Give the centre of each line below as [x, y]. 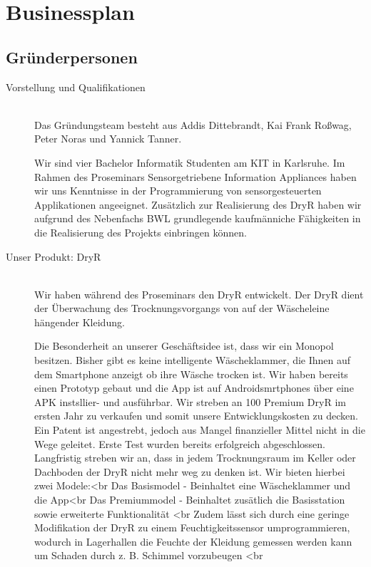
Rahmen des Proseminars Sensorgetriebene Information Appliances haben [195, 176]
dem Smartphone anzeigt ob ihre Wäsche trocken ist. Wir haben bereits [191, 374]
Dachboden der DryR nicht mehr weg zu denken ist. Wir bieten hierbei [190, 471]
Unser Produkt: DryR [54, 256]
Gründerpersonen [72, 57]
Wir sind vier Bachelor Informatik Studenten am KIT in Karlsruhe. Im [190, 162]
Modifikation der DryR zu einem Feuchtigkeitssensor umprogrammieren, [192, 527]
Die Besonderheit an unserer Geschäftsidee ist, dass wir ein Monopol [184, 346]
